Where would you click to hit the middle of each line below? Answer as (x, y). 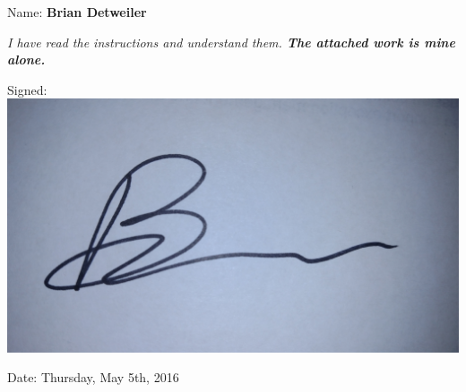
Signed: (27, 89)
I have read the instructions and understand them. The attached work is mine (231, 42)
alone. (26, 60)
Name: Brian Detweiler (77, 12)
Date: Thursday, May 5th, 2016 (93, 377)
